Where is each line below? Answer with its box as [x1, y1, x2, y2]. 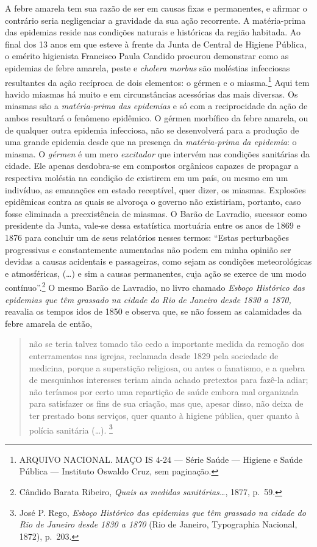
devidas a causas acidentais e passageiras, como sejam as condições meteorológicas [5, 255, 312, 268]
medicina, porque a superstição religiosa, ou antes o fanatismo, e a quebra [29, 361, 305, 374]
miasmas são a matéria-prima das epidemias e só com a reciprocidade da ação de [5, 99, 308, 112]
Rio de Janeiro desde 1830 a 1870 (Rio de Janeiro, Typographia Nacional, [19, 518, 297, 531]
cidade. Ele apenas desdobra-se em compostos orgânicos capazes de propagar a [5, 159, 299, 172]
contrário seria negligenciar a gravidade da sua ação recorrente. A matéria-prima [5, 13, 306, 26]
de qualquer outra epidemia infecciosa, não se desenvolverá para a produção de [5, 123, 299, 136]
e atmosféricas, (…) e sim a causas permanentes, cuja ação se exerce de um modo [5, 266, 307, 279]
